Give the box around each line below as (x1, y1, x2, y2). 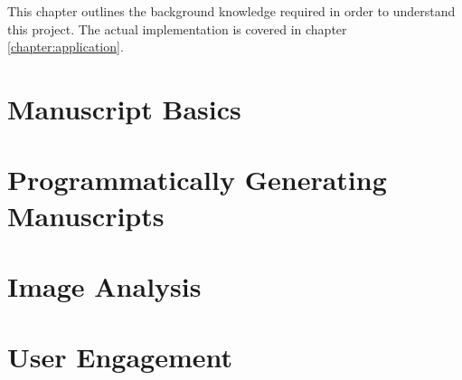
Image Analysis (7, 267, 202, 304)
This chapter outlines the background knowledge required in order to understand (7, 2, 456, 20)
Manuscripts (7, 196, 165, 233)
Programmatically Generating (7, 161, 387, 198)
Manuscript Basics (7, 90, 241, 127)
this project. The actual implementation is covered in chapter (7, 19, 347, 38)
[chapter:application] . (7, 37, 124, 56)
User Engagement (7, 338, 233, 375)
